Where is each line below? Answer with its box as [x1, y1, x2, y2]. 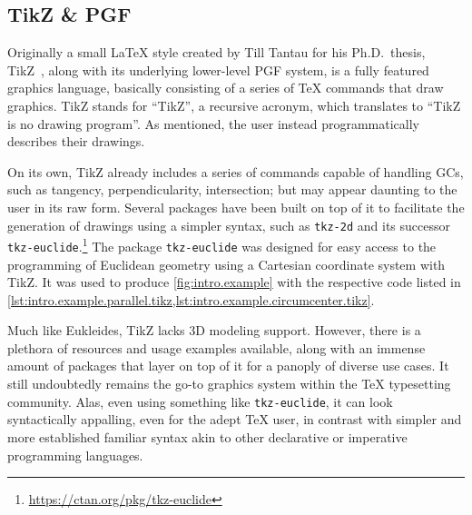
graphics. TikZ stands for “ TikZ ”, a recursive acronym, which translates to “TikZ [7, 95, 461, 114]
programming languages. [7, 445, 143, 464]
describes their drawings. [7, 132, 145, 151]
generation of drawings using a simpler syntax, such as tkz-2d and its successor [7, 215, 450, 234]
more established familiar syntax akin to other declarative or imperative [7, 427, 408, 446]
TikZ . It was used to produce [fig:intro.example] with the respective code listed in [7, 272, 461, 292]
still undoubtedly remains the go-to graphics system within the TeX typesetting [7, 374, 451, 393]
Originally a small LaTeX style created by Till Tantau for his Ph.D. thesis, [7, 43, 426, 62]
